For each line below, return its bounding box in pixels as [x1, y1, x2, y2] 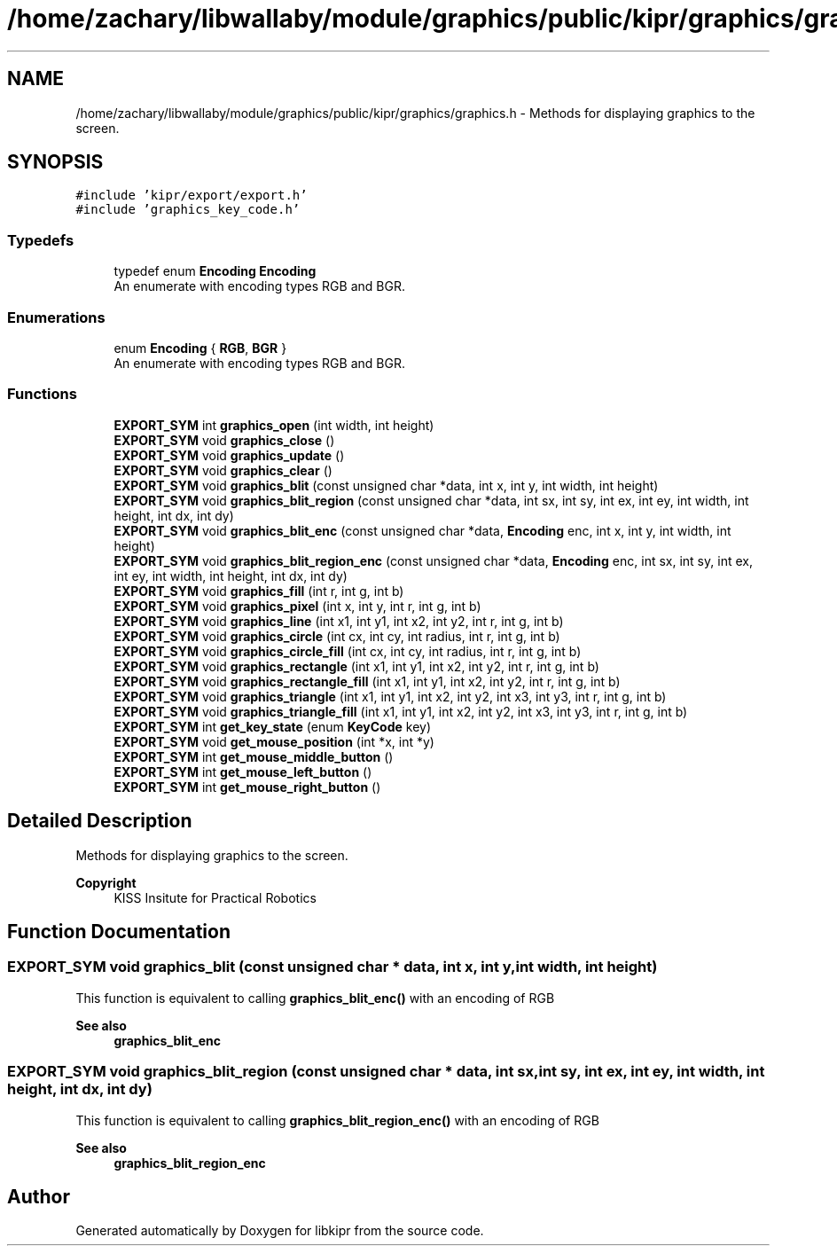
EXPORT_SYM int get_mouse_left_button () [113, 764, 372, 779]
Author [7, 1185, 70, 1208]
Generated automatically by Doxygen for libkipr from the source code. [75, 1223, 484, 1239]
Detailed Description [7, 810, 192, 833]
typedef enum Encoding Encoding [113, 263, 317, 279]
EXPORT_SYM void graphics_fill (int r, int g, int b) [113, 583, 404, 599]
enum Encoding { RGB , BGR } [113, 340, 287, 356]
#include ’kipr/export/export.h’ [75, 188, 308, 203]
